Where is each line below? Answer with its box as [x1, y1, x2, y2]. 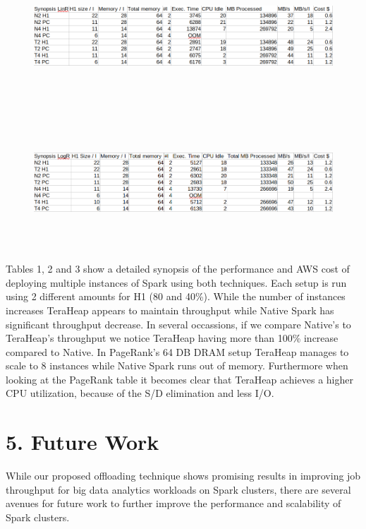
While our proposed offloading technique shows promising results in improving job [6, 468, 361, 483]
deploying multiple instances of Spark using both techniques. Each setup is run [6, 275, 347, 290]
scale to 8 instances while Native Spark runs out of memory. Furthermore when [6, 358, 348, 373]
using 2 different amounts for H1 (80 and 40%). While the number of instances [6, 289, 346, 304]
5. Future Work [6, 427, 159, 456]
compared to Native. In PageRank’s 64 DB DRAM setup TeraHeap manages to [6, 344, 349, 359]
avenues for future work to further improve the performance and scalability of [6, 496, 341, 511]
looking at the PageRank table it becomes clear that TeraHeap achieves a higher [6, 372, 353, 386]
